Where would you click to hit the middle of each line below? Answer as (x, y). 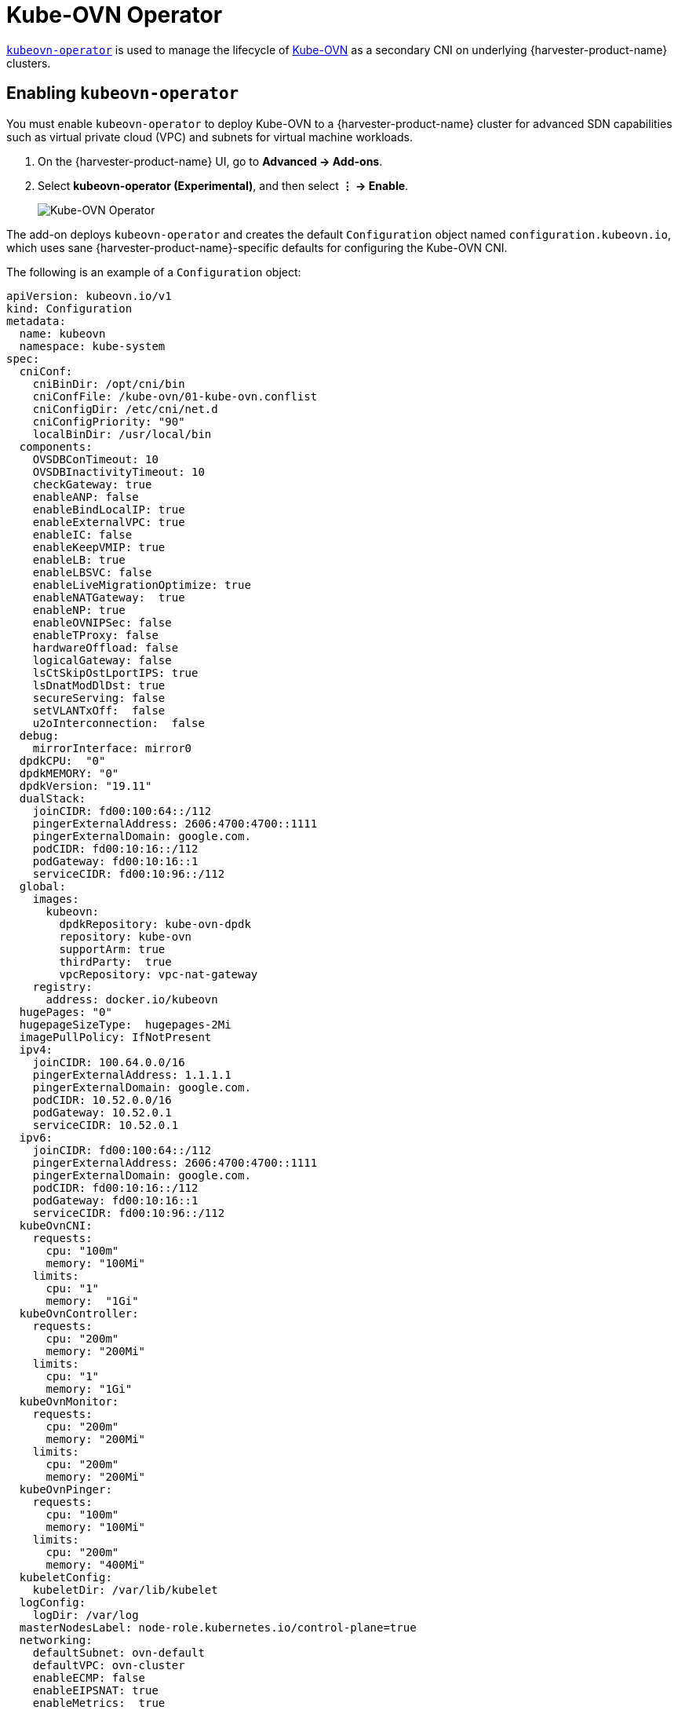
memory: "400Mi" (96, 1564)
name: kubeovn (62, 333)
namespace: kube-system (92, 346)
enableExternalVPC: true (109, 522)
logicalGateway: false (102, 660)
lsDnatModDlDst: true (99, 685)
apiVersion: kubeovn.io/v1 (89, 296)
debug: (39, 735)
